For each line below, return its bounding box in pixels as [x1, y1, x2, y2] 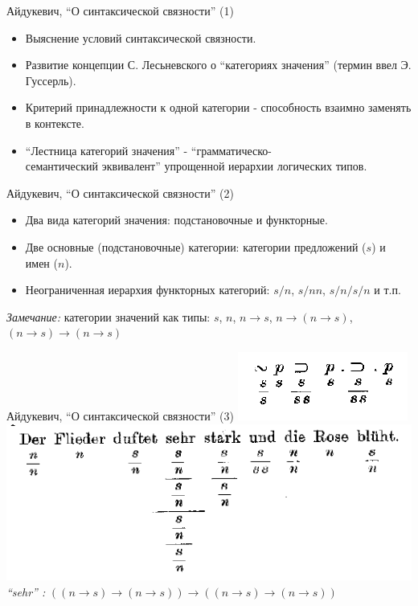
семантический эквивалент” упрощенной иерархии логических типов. [25, 158, 367, 174]
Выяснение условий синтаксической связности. [25, 29, 256, 46]
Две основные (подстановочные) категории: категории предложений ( [25, 238, 367, 255]
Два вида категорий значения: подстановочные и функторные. [25, 211, 328, 228]
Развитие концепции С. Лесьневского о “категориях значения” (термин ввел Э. [25, 56, 412, 73]
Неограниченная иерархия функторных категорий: [25, 281, 270, 298]
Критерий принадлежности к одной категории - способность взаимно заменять [25, 99, 412, 116]
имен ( [25, 254, 58, 271]
